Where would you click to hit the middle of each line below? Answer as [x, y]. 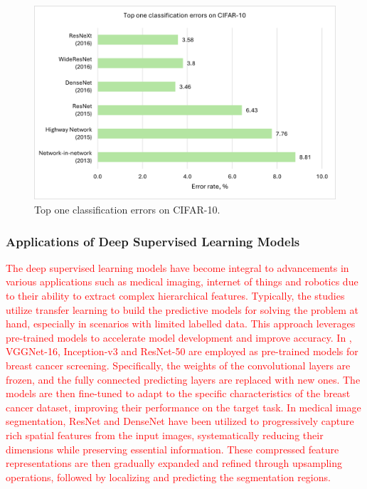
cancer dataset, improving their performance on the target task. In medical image [183, 407]
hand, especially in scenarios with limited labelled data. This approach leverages [181, 324]
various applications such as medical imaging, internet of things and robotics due [182, 282]
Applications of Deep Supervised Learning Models [153, 241]
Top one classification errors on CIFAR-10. [127, 210]
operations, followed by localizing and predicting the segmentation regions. [168, 477]
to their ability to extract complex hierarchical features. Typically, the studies [175, 296]
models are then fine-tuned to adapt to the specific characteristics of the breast [178, 393]
